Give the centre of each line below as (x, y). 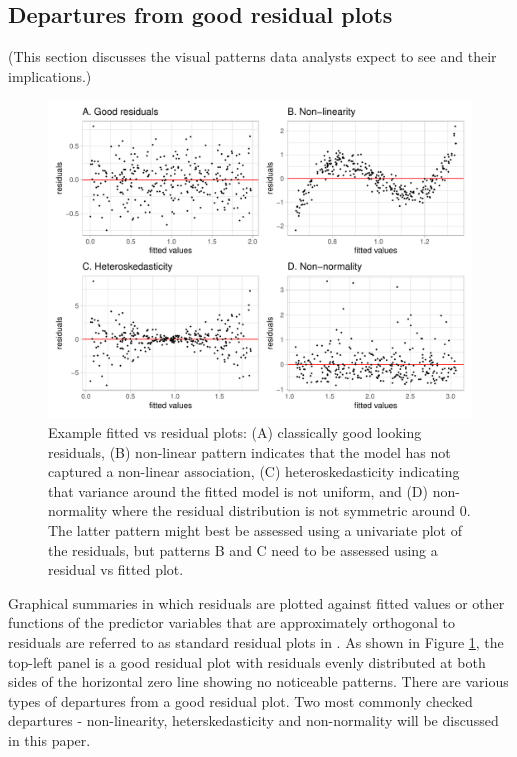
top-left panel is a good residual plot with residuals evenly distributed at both (247, 661)
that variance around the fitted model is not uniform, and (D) (238, 490)
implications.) (50, 75)
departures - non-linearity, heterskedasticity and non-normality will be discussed (253, 720)
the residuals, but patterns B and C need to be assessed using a (243, 549)
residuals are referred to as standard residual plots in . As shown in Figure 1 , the (256, 641)
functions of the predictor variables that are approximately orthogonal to (231, 622)
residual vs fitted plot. (116, 569)
